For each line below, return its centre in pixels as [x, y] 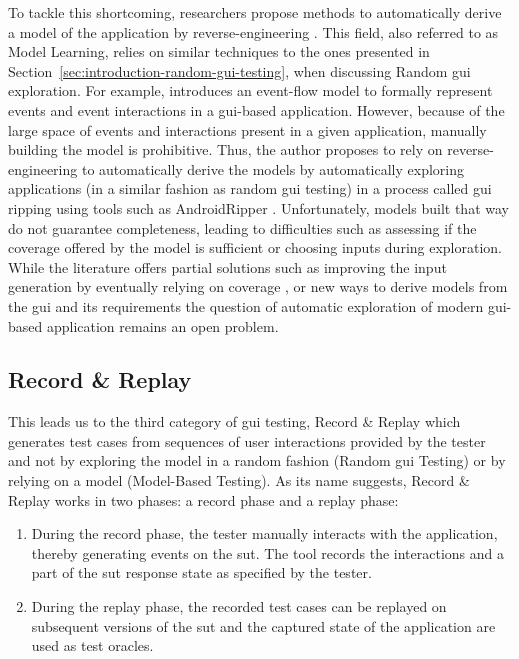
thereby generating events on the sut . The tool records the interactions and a [268, 552]
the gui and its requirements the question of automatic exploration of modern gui [257, 305]
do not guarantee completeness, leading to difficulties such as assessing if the [242, 227]
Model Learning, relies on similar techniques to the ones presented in [219, 51]
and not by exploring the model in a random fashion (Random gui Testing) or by [257, 460]
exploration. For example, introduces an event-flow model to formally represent [250, 90]
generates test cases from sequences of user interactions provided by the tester [247, 440]
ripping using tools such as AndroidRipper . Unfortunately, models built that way [258, 207]
